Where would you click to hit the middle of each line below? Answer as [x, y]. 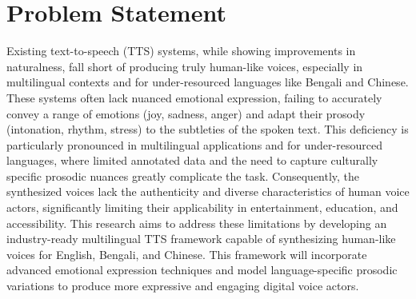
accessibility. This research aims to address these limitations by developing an [197, 223]
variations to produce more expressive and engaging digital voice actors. [183, 286]
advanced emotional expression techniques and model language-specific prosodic [202, 270]
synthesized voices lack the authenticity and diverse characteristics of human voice [208, 191]
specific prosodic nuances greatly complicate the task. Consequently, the [183, 175]
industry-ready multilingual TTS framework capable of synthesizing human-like [201, 239]
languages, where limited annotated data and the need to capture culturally [192, 160]
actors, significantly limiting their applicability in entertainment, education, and [202, 207]
